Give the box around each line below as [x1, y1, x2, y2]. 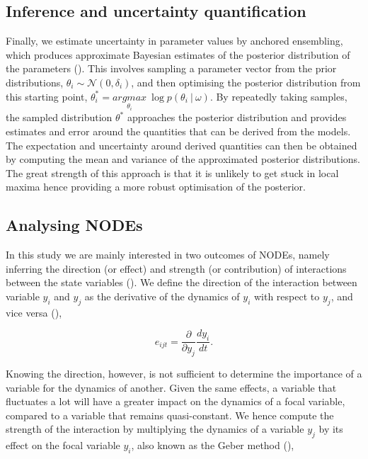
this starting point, [6, 89, 88, 103]
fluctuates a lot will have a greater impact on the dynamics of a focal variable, [6, 394, 345, 409]
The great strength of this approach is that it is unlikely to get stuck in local [6, 165, 339, 180]
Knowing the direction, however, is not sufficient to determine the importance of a [6, 366, 362, 380]
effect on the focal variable [6, 438, 120, 453]
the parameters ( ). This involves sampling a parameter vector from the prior [6, 61, 337, 76]
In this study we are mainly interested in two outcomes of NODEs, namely [6, 247, 330, 262]
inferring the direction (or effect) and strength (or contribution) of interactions [6, 261, 347, 276]
